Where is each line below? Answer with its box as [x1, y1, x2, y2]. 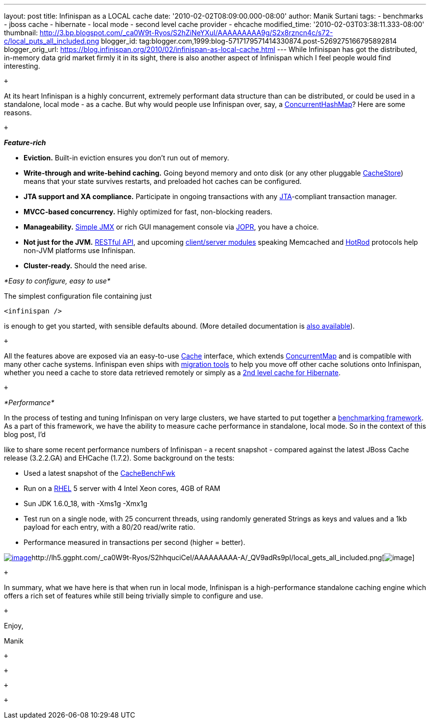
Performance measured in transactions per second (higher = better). [24, 538, 245, 546]
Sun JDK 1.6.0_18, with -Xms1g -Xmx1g [24, 499, 147, 508]
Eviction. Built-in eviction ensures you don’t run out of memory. [24, 154, 229, 162]
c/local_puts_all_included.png [4, 37, 99, 45]
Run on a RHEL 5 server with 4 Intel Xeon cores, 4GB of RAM [24, 484, 220, 492]
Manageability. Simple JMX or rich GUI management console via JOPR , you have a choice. [24, 223, 319, 231]
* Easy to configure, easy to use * [4, 277, 110, 285]
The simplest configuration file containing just [4, 292, 152, 300]
